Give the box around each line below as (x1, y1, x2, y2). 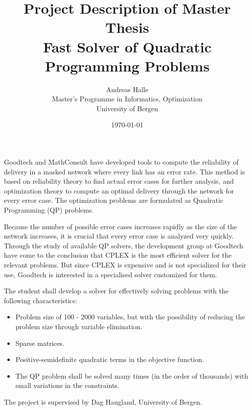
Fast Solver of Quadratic (43, 36, 211, 56)
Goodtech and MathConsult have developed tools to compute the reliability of (4, 157, 239, 167)
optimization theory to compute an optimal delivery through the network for (4, 185, 234, 195)
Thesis (105, 17, 149, 37)
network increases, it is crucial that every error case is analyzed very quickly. (4, 231, 234, 241)
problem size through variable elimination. (15, 321, 142, 331)
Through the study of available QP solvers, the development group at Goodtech (4, 240, 244, 250)
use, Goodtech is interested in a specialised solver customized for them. (4, 269, 217, 279)
